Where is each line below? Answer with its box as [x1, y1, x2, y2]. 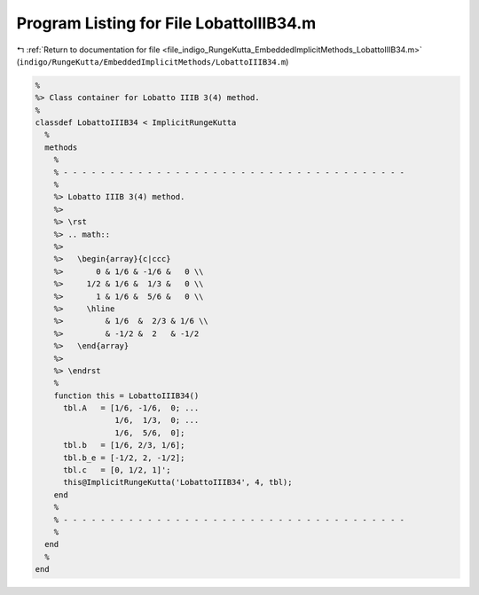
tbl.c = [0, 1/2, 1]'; [63, 466, 172, 475]
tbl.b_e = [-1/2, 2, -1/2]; [63, 452, 185, 463]
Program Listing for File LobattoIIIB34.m [16, 13, 317, 33]
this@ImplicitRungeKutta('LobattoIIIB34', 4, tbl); [63, 477, 293, 488]
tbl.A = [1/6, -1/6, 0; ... [63, 403, 200, 413]
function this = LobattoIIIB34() [53, 390, 200, 401]
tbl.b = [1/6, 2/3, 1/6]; [63, 440, 185, 450]
